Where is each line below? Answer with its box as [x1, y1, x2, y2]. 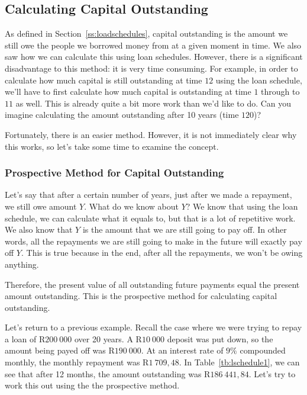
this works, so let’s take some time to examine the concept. [5, 140, 219, 152]
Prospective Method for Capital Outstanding [5, 165, 224, 180]
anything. [5, 258, 39, 270]
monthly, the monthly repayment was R [5, 356, 149, 368]
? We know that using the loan [186, 200, 298, 212]
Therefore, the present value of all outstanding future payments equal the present [5, 278, 300, 290]
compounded [240, 344, 286, 357]
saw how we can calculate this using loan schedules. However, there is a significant [5, 50, 303, 63]
